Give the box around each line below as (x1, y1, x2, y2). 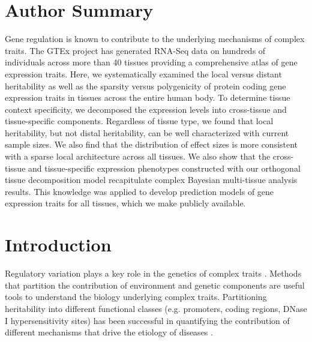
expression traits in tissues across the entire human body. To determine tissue (5, 91, 290, 104)
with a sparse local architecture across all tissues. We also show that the (5, 150, 271, 163)
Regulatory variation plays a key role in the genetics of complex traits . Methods (5, 267, 302, 280)
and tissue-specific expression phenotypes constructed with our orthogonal (28, 161, 301, 174)
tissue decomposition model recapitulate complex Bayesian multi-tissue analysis (5, 173, 298, 186)
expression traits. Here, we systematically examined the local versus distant (5, 67, 282, 80)
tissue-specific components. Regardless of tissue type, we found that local (5, 115, 274, 127)
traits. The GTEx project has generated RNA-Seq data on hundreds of (5, 44, 266, 56)
